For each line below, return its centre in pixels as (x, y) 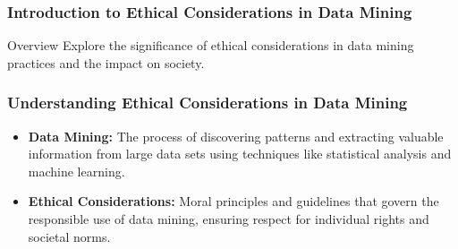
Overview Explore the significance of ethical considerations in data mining (211, 45)
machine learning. (76, 171)
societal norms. (69, 236)
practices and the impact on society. (106, 62)
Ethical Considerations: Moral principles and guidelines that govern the (233, 201)
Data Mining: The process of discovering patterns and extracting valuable (236, 136)
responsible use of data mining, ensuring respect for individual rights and (229, 219)
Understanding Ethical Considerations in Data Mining (208, 103)
